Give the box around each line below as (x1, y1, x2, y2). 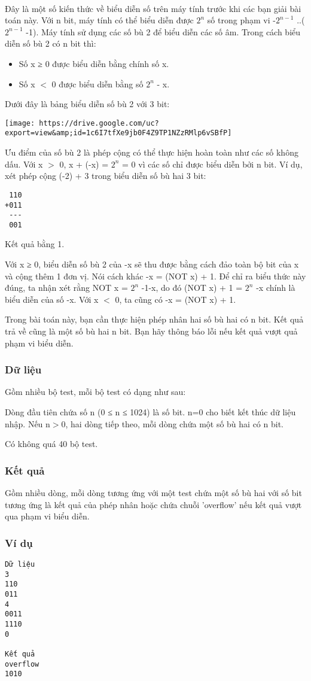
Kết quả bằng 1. (5, 238, 65, 250)
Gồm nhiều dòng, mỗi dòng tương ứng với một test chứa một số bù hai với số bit (5, 487, 302, 499)
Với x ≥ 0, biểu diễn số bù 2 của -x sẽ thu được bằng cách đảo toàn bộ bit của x (5, 258, 299, 270)
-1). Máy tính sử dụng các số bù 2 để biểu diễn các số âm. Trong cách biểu (26, 25, 301, 38)
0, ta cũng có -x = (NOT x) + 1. (115, 293, 236, 305)
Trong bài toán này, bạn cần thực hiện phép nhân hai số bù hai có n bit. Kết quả (5, 313, 304, 326)
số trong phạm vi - (207, 14, 276, 26)
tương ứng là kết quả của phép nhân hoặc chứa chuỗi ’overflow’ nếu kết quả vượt (5, 498, 302, 510)
